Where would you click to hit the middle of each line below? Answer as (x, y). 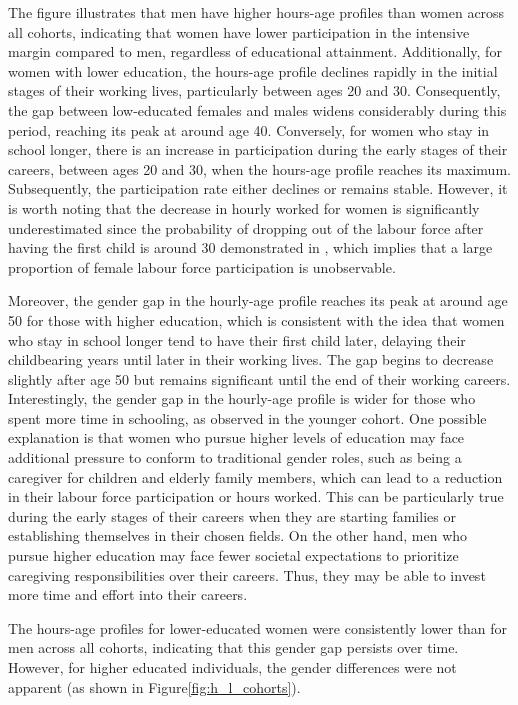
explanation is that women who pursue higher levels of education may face (236, 437)
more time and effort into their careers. (128, 594)
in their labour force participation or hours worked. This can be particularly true (256, 496)
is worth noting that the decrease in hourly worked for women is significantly (244, 207)
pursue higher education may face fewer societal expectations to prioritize (233, 555)
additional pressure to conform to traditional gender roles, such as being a (235, 457)
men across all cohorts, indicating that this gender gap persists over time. (233, 647)
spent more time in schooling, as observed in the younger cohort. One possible (247, 417)
